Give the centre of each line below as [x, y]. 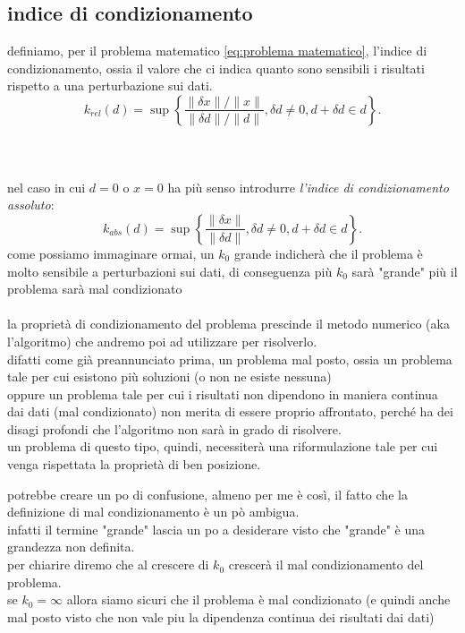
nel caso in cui [46, 187]
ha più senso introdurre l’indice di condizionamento [308, 187]
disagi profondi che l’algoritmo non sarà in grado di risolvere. [174, 428]
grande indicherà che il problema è [328, 253]
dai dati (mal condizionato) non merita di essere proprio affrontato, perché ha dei [230, 411]
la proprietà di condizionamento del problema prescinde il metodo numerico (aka [228, 324]
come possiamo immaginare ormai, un [111, 253]
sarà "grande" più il [405, 271]
